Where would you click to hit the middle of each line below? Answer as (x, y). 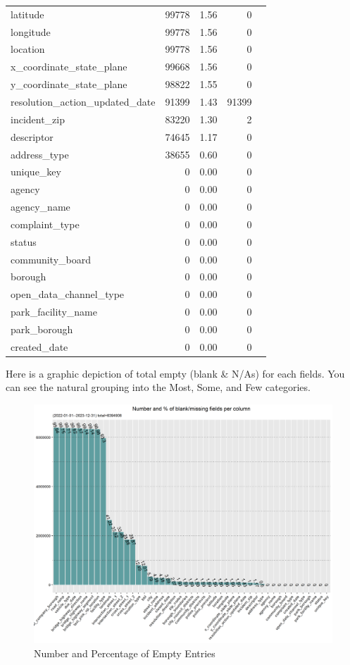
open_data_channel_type (68, 294)
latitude (27, 14)
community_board (51, 259)
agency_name (40, 207)
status (24, 241)
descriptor (32, 136)
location (28, 49)
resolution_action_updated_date (83, 101)
